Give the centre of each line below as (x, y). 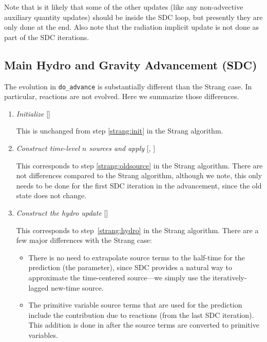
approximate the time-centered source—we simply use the (119, 277)
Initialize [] (33, 113)
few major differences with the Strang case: (84, 240)
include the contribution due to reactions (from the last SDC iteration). (141, 315)
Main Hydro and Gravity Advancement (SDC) (131, 64)
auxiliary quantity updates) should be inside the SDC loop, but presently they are (133, 17)
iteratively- (230, 277)
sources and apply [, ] (122, 148)
